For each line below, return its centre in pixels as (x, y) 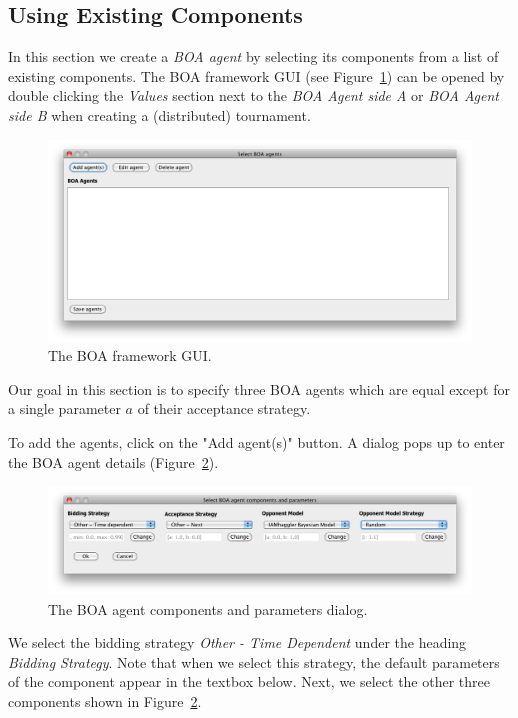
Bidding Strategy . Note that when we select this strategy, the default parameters (254, 661)
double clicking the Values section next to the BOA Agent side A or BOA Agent (253, 95)
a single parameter (64, 408)
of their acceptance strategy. (224, 408)
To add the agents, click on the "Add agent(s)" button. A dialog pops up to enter (256, 442)
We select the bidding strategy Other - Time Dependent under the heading (237, 642)
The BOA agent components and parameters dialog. (208, 608)
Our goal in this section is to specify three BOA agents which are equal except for (259, 388)
